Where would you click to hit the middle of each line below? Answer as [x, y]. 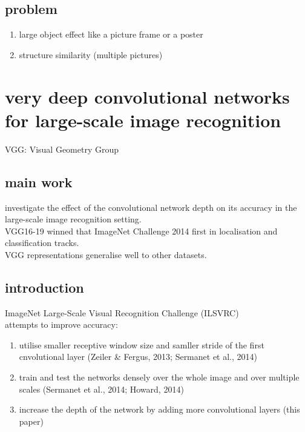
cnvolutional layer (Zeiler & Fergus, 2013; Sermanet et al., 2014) [138, 357]
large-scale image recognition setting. [73, 219]
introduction [44, 287]
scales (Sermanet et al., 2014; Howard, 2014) [101, 389]
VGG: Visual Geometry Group [62, 149]
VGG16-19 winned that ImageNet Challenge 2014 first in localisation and [141, 231]
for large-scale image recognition [143, 120]
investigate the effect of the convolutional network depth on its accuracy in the [151, 207]
